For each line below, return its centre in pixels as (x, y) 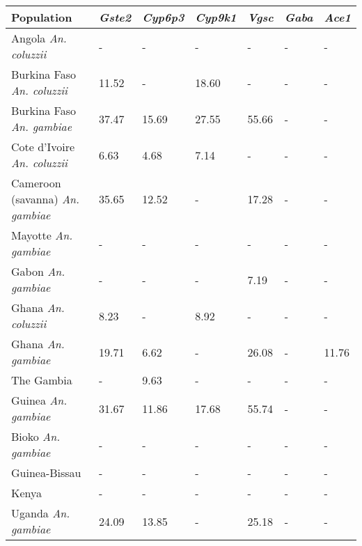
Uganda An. (41, 513)
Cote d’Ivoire (43, 147)
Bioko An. (36, 436)
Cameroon (36, 183)
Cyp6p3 (163, 17)
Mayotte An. (42, 235)
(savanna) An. (45, 199)
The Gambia (42, 380)
